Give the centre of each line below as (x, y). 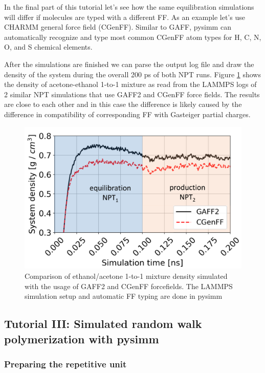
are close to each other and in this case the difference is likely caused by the (123, 104)
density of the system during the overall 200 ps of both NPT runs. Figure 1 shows (132, 74)
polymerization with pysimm (82, 338)
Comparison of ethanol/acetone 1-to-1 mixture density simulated (126, 276)
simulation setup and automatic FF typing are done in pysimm (124, 296)
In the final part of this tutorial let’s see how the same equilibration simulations (129, 7)
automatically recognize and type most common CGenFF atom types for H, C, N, (133, 37)
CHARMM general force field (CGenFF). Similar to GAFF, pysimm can (118, 27)
